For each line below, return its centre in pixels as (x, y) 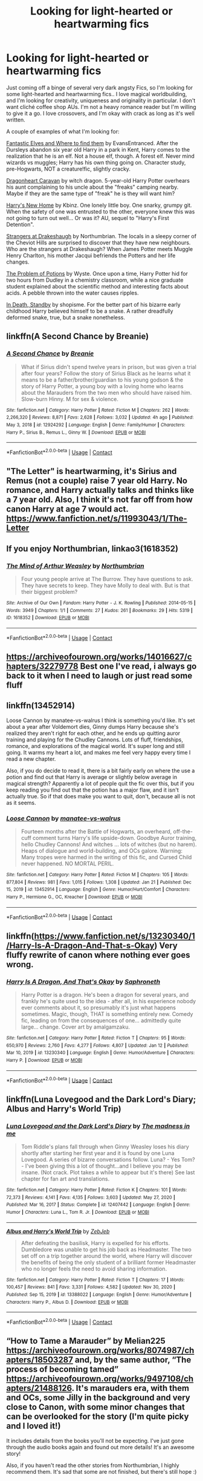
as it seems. (21, 802)
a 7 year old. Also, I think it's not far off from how (100, 500)
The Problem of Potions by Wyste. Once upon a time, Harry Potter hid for (97, 273)
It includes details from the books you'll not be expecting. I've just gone (95, 1440)
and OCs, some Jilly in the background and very (98, 1398)
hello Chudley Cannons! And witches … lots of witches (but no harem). (109, 844)
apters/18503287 (40, 1360)
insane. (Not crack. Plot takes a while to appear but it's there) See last (108, 1173)
